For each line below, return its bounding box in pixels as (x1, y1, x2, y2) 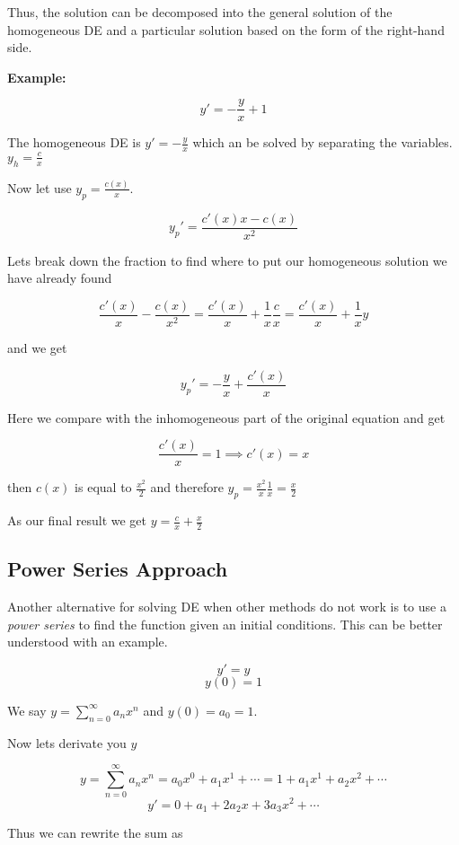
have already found (7, 268, 112, 287)
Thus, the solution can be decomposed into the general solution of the (7, 3, 393, 21)
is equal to (75, 478, 132, 497)
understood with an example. (7, 632, 168, 651)
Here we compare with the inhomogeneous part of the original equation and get (7, 408, 446, 427)
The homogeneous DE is (7, 133, 141, 152)
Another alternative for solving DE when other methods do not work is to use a (7, 597, 446, 616)
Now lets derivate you (7, 733, 127, 752)
